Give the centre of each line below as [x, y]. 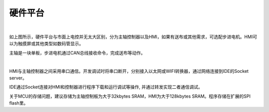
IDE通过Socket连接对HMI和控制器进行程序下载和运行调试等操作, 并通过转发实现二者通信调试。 [106, 87]
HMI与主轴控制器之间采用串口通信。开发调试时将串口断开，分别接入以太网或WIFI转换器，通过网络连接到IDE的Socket [129, 71]
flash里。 [19, 103]
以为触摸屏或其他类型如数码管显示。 [46, 44]
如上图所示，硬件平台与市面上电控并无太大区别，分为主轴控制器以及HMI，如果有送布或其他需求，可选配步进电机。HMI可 [133, 37]
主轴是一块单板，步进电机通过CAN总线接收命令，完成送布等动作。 [77, 53]
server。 [18, 78]
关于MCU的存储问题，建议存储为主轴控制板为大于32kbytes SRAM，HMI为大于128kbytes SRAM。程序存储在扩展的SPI [130, 96]
